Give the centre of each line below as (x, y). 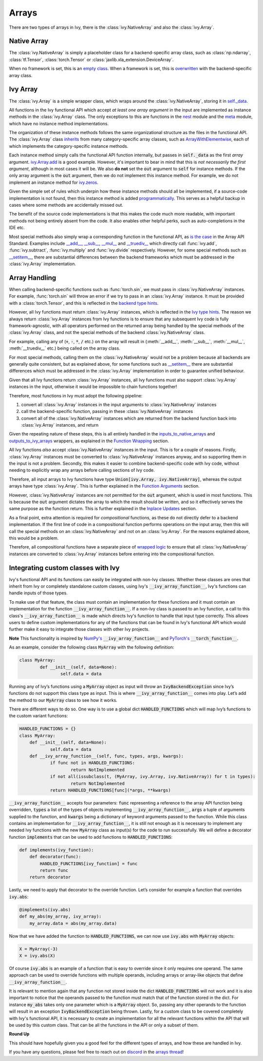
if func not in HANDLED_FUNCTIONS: (92, 763)
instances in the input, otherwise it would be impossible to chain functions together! (93, 387)
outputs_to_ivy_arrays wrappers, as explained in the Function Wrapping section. (89, 441)
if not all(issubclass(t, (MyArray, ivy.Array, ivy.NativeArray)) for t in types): (153, 777)
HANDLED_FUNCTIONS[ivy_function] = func (89, 864)
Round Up (19, 1034)
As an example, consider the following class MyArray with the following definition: (92, 647)
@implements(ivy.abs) (45, 910)
